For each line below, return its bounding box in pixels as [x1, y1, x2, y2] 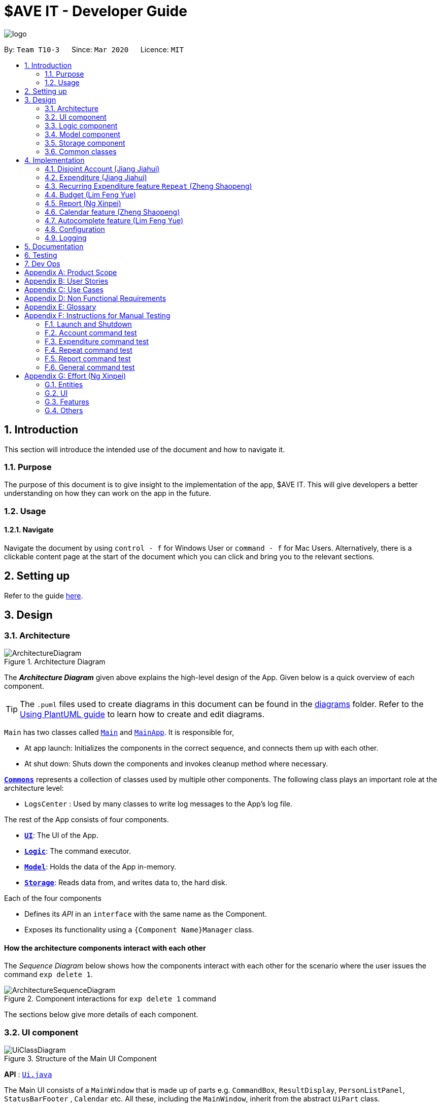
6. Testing [24, 250, 57, 259]
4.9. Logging [45, 233, 87, 242]
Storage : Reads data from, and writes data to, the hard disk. [24, 878, 227, 887]
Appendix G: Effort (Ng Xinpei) [24, 371, 126, 380]
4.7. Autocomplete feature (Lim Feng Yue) [45, 216, 184, 225]
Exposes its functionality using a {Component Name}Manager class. [24, 925, 254, 934]
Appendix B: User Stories [24, 276, 109, 285]
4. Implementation [24, 155, 85, 164]
